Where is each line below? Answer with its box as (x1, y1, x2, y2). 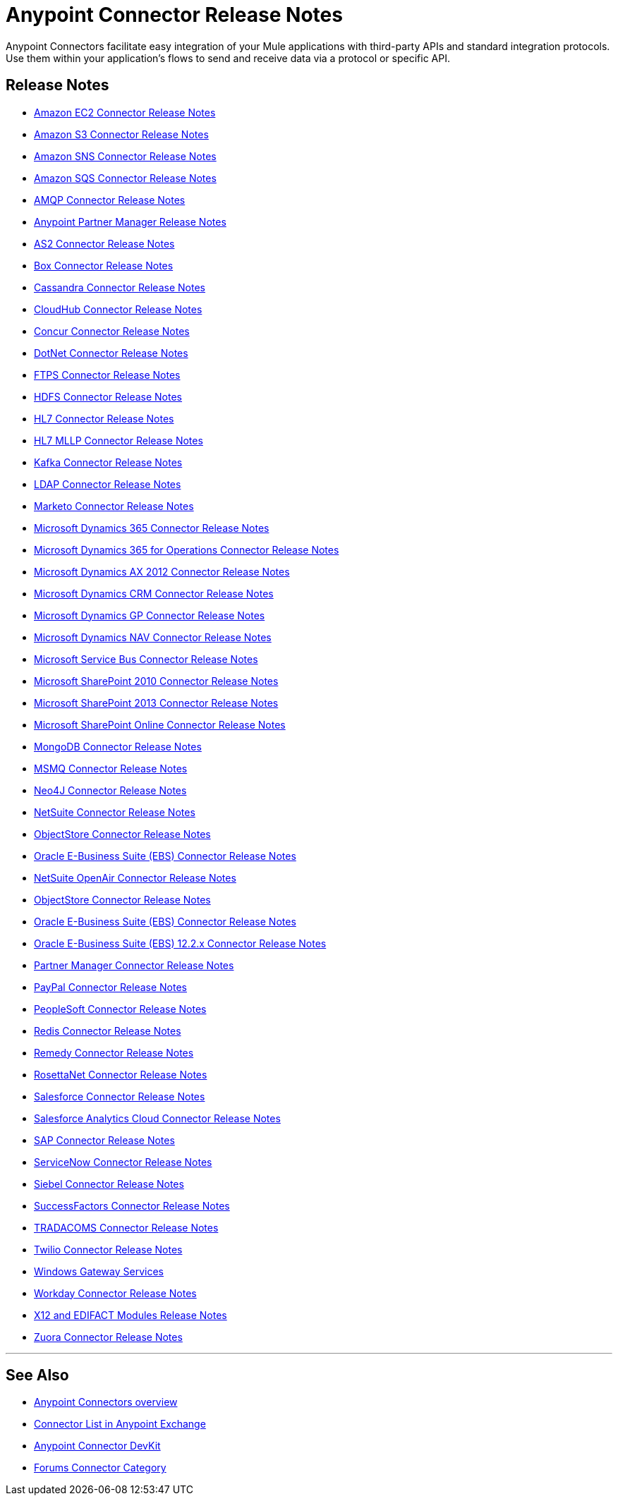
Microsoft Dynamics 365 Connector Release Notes (34, 521, 269, 534)
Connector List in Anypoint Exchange (34, 1418, 206, 1430)
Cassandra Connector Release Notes (34, 281, 205, 293)
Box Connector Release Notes (34, 259, 174, 272)
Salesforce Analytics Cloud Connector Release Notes (34, 1112, 281, 1124)
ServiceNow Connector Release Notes (34, 1155, 212, 1168)
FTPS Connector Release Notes (34, 368, 181, 381)
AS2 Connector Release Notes (34, 237, 175, 250)
